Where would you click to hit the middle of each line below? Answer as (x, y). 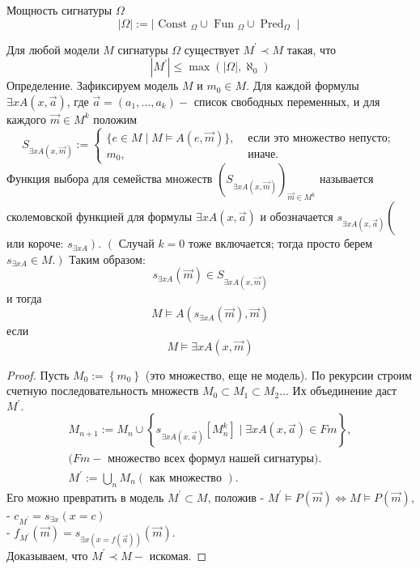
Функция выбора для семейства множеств (110, 178)
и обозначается (297, 217)
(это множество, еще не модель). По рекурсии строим (278, 374)
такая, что (312, 49)
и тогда (24, 297)
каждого (26, 119)
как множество (185, 479)
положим (115, 119)
